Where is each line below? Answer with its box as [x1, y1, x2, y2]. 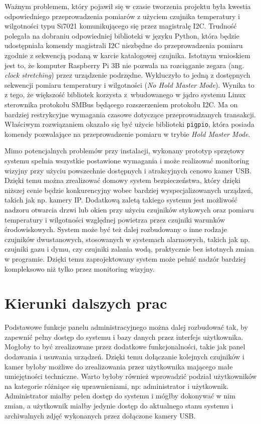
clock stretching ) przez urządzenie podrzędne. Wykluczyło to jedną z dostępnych [5, 70, 250, 80]
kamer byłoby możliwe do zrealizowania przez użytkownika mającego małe [5, 361, 233, 371]
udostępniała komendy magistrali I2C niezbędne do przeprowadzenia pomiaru [5, 40, 243, 51]
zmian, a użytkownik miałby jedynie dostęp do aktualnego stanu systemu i [5, 400, 233, 410]
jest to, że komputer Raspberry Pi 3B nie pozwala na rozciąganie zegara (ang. [5, 60, 244, 70]
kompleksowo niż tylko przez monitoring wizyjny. [5, 263, 155, 274]
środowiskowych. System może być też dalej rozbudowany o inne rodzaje [5, 224, 227, 235]
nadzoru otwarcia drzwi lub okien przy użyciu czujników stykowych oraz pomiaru [5, 204, 254, 215]
